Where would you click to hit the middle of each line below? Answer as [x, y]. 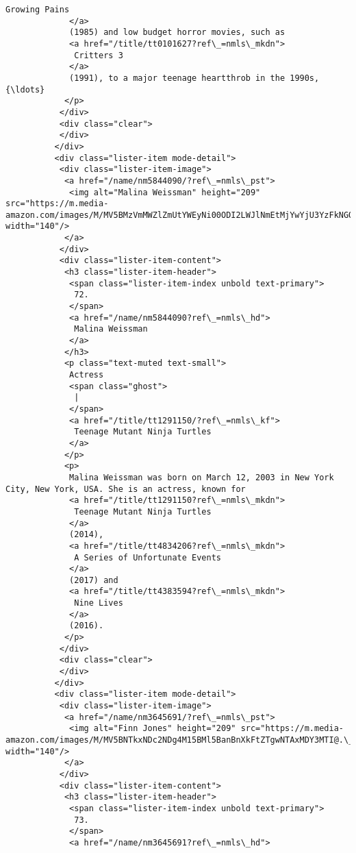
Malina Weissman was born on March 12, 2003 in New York [202, 477]
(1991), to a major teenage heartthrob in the [177, 78]
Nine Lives [99, 603]
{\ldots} [25, 89]
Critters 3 [99, 55]
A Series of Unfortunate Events [148, 557]
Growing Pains [38, 10]
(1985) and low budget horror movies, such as [177, 33]
